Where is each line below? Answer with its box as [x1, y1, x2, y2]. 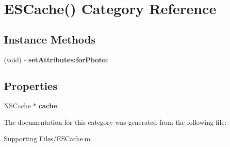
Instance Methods [4, 31, 96, 46]
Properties [4, 78, 58, 93]
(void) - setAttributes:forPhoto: [4, 54, 108, 64]
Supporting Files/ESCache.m [4, 133, 91, 143]
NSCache [4, 101, 31, 111]
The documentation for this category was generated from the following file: [4, 117, 227, 127]
